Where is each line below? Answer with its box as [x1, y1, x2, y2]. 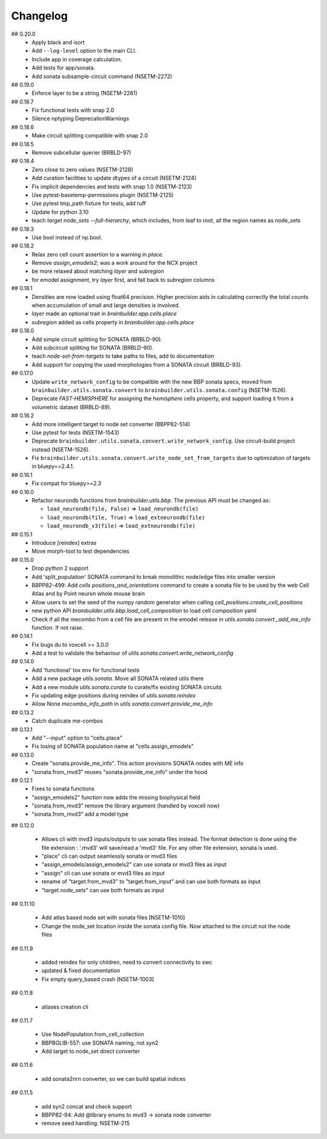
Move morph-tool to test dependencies [31, 547, 130, 555]
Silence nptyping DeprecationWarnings [31, 115, 130, 122]
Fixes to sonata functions [31, 785, 95, 792]
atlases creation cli [41, 1003, 89, 1010]
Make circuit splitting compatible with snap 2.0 [31, 132, 148, 139]
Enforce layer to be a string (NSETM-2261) [31, 90, 138, 97]
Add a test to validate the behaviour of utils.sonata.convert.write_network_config [31, 649, 234, 657]
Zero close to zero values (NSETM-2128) [31, 165, 133, 173]
